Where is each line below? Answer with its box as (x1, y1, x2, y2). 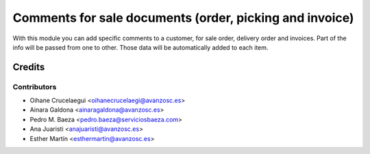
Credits (12, 61, 45, 73)
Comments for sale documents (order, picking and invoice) (12, 10, 354, 25)
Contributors (12, 82, 57, 91)
